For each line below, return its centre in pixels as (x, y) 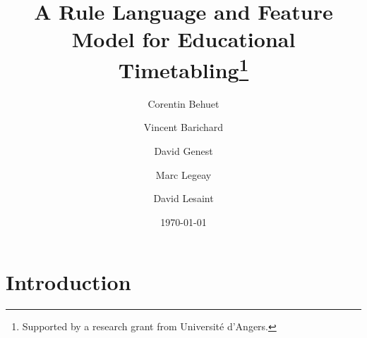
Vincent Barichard (183, 127)
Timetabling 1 (183, 68)
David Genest (183, 151)
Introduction (68, 282)
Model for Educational (183, 39)
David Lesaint (183, 198)
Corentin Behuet (183, 103)
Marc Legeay (183, 174)
